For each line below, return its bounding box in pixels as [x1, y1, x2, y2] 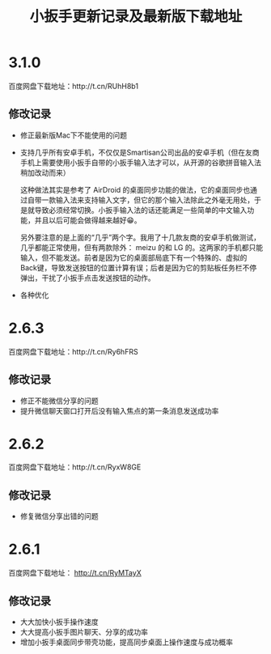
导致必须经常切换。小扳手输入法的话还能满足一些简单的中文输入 [34, 205, 248, 214]
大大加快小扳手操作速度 [19, 617, 99, 626]
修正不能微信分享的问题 [19, 396, 99, 406]
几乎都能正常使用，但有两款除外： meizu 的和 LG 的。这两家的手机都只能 [19, 242, 264, 252]
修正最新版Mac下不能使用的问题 [19, 130, 128, 140]
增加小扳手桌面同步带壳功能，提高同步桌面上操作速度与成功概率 [19, 637, 233, 647]
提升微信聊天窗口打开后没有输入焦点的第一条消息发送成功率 [19, 406, 219, 415]
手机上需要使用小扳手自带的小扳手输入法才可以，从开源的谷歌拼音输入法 [19, 157, 261, 167]
